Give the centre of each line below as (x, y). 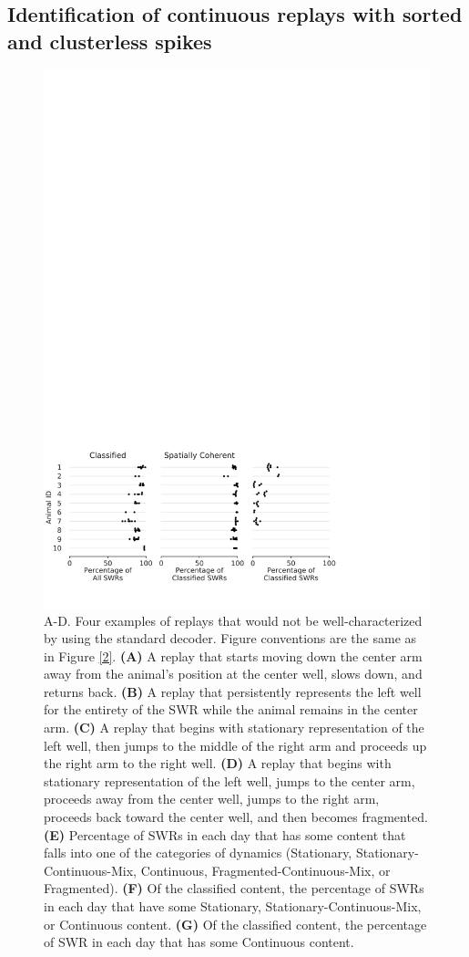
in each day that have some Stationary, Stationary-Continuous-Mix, (233, 906)
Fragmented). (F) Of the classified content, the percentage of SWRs (234, 888)
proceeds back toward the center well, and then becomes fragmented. (236, 817)
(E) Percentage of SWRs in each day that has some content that (225, 834)
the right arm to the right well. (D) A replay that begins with (218, 763)
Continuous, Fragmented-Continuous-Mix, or (265, 870)
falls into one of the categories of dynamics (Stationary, (198, 853)
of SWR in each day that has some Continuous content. (199, 942)
